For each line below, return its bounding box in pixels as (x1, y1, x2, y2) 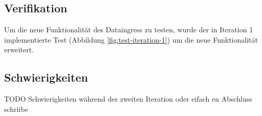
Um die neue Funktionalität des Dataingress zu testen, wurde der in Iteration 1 (4, 24, 253, 35)
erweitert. (4, 44, 34, 55)
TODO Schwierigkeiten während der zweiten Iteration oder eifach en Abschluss (4, 93, 252, 104)
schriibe (4, 103, 28, 114)
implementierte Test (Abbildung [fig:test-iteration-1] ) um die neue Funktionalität (4, 34, 258, 45)
